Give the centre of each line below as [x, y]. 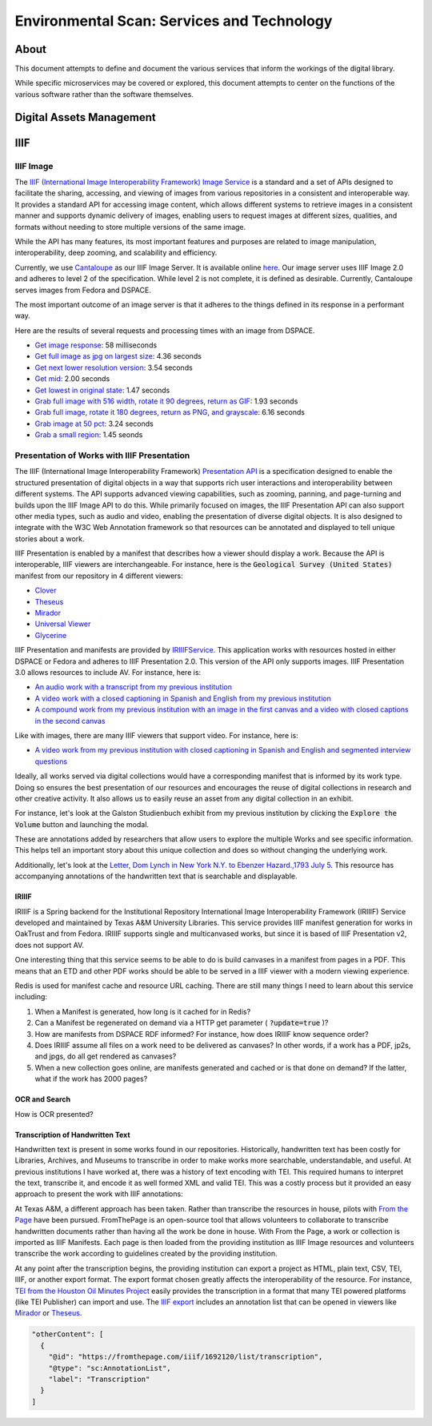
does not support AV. [49, 945]
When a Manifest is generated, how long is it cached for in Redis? [143, 1011]
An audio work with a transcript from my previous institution [133, 687]
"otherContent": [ [68, 1334]
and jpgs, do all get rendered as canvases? [106, 1056]
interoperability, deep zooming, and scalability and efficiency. [116, 253]
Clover [46, 590]
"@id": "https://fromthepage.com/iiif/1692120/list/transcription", [186, 1357]
